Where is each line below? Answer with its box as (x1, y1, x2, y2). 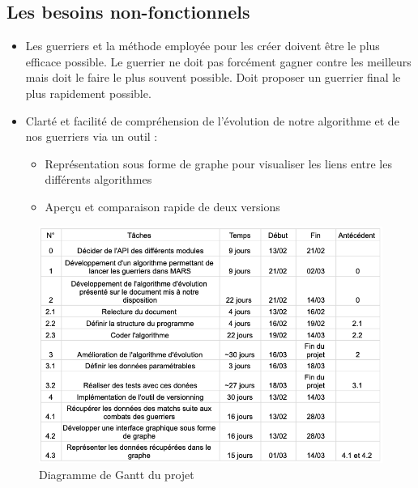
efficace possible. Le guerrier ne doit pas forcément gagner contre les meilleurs (25, 53, 412, 70)
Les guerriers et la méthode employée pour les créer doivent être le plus (25, 37, 380, 54)
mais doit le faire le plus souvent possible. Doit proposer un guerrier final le (25, 69, 401, 86)
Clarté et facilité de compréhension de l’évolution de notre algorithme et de (25, 112, 399, 129)
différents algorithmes (45, 171, 152, 188)
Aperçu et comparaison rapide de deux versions (45, 197, 280, 214)
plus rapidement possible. (25, 84, 151, 101)
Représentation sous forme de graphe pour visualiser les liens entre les (45, 155, 392, 172)
